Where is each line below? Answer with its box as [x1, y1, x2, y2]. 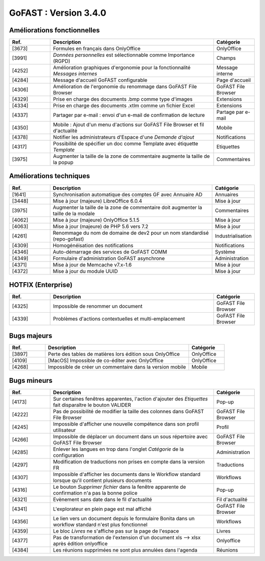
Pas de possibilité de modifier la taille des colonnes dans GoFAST [53, 408, 204, 415]
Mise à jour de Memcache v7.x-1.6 [53, 261, 132, 268]
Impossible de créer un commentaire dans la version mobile [48, 363, 186, 370]
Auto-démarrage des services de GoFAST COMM [53, 248, 167, 255]
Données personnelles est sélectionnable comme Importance [53, 52, 195, 58]
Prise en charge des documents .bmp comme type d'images [53, 96, 193, 103]
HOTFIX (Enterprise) [9, 281, 73, 289]
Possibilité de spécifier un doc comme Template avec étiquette [53, 140, 198, 147]
